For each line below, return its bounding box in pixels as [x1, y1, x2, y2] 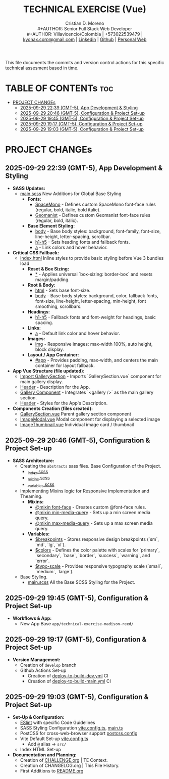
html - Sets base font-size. [35, 287, 91, 293]
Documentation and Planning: [12, 752, 77, 758]
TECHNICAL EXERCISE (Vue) [23, 4, 146, 15]
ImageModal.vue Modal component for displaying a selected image [20, 416, 160, 422]
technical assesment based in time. [5, 65, 79, 71]
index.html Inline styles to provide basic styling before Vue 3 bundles [20, 255, 164, 261]
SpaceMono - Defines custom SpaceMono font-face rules [35, 201, 156, 207]
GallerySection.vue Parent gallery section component [20, 410, 131, 417]
